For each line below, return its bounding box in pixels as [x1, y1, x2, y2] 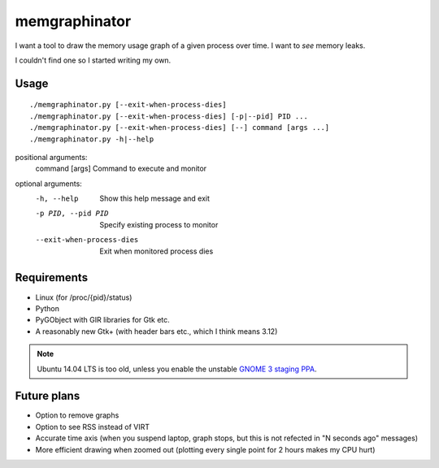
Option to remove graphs [35, 410, 120, 420]
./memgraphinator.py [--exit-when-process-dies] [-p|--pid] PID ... [29, 111, 308, 121]
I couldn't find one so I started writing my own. [15, 55, 172, 65]
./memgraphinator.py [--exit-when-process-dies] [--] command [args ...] [29, 123, 330, 132]
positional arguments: [15, 152, 88, 162]
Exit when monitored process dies [99, 246, 214, 256]
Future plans [15, 389, 80, 403]
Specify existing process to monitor [99, 219, 219, 229]
